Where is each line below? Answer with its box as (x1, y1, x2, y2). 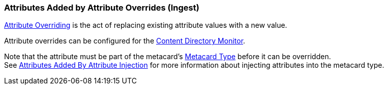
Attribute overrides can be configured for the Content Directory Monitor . (4, 36, 246, 46)
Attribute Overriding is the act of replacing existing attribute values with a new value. (4, 21, 287, 30)
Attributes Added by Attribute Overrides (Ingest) (4, 3, 199, 13)
